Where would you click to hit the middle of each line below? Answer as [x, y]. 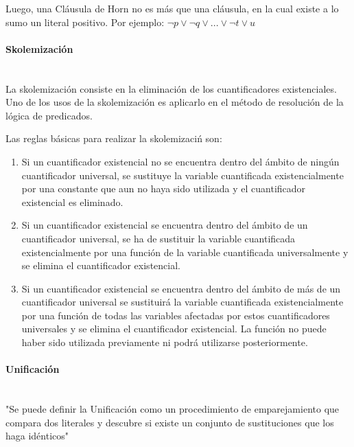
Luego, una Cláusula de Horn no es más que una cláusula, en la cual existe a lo [172, 8]
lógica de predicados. [49, 115]
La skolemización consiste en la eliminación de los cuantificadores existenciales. [171, 88]
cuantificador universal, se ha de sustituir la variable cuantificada [158, 238]
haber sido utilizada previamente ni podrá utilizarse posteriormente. [165, 342]
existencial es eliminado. [72, 202]
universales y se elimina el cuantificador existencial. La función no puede [174, 329]
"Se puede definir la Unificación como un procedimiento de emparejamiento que [173, 409]
